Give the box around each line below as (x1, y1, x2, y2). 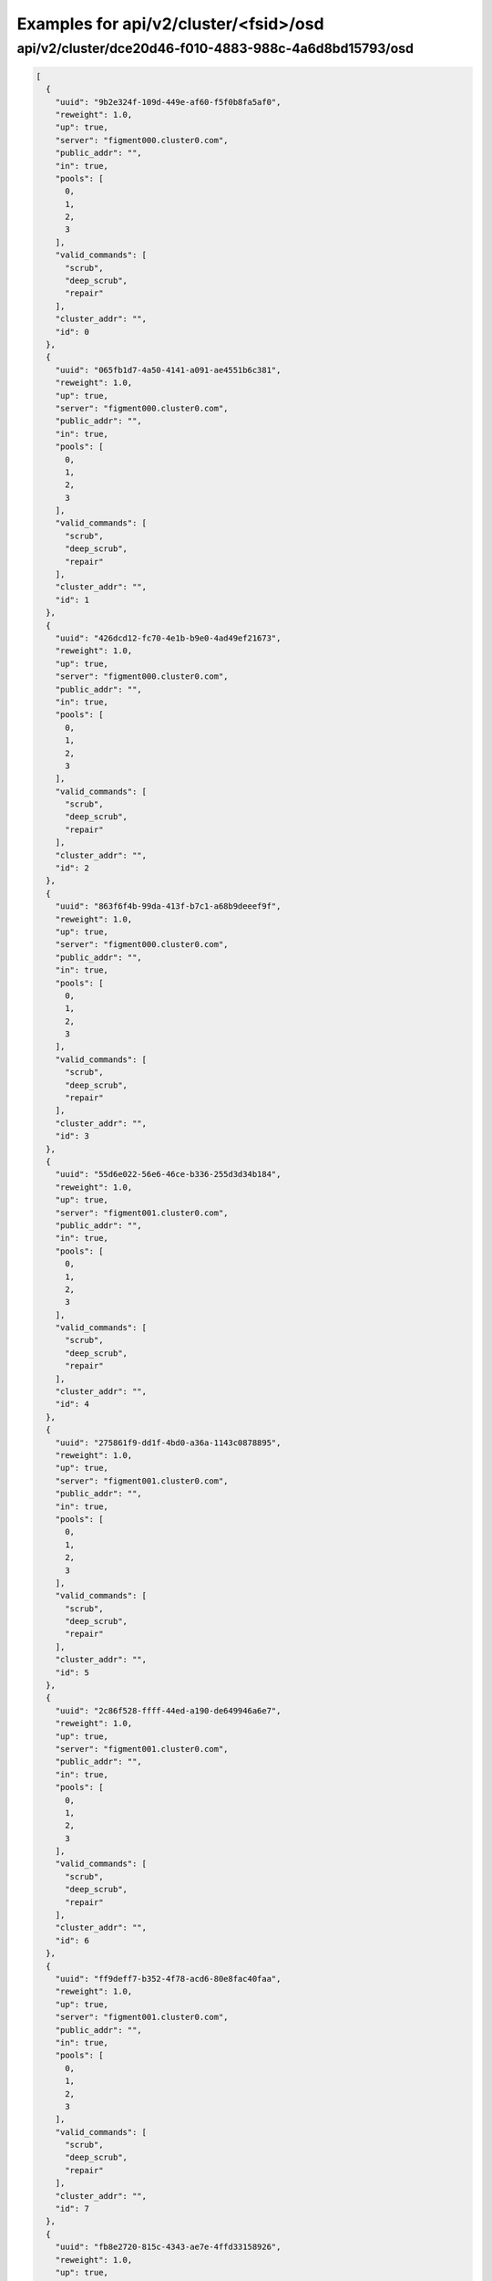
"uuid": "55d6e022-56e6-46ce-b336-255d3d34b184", (55, 1169, 282, 1180)
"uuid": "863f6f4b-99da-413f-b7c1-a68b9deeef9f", (55, 901, 282, 911)
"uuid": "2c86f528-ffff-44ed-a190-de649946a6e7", (55, 1705, 282, 1715)
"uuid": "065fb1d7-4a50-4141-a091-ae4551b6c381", (55, 365, 282, 375)
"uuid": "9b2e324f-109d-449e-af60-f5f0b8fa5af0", (55, 97, 282, 107)
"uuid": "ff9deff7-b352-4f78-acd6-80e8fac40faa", (55, 1974, 282, 1984)
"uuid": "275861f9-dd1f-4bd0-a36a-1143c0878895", (55, 1437, 282, 1448)
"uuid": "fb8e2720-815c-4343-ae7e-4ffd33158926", (55, 2242, 282, 2253)
